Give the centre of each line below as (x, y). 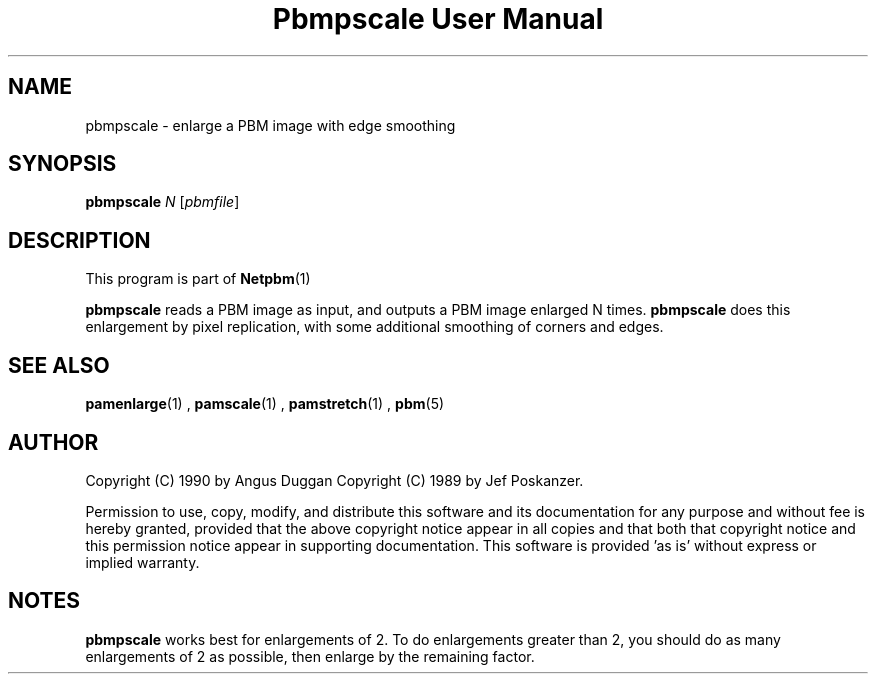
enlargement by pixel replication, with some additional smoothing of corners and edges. (374, 327)
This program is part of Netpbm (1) (198, 279)
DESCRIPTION (79, 240)
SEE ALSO (59, 365)
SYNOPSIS (62, 164)
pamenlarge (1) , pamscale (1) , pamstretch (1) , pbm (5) (265, 404)
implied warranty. (142, 562)
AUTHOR (53, 442)
